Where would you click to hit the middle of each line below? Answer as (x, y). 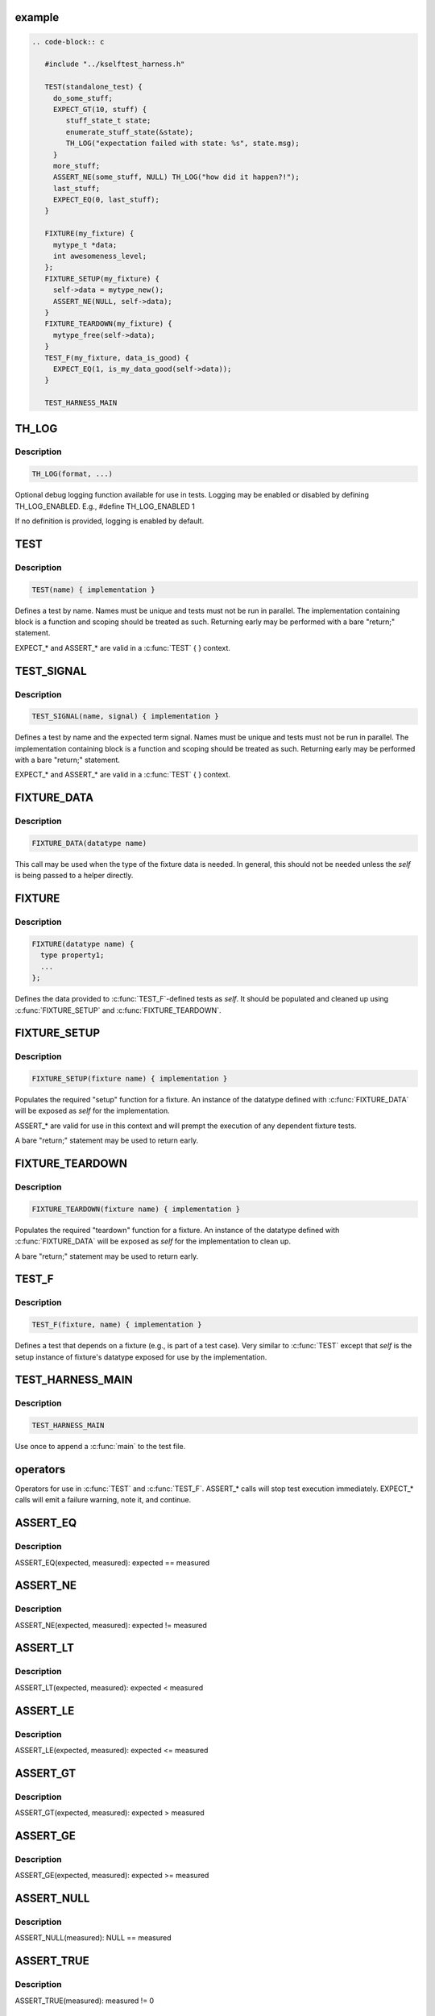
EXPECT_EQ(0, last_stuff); (106, 200)
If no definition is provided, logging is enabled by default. (110, 521)
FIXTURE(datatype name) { (83, 944)
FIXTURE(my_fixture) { (89, 233)
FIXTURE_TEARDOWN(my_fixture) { (108, 324)
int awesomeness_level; (100, 256)
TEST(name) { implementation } (94, 589)
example (37, 17)
